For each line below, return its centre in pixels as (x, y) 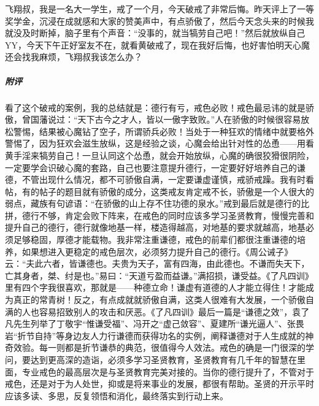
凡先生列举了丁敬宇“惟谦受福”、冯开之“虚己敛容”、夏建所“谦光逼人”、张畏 (155, 324)
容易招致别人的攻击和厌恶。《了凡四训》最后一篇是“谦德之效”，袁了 (174, 311)
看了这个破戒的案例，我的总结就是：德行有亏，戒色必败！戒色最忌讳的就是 (155, 107)
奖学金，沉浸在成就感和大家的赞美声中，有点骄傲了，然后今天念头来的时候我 (159, 21)
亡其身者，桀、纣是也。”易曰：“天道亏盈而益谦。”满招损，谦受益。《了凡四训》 (159, 275)
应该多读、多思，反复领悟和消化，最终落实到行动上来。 (117, 395)
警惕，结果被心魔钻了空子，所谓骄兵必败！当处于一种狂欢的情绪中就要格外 (163, 131)
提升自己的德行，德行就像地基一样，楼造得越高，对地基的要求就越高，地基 (155, 227)
